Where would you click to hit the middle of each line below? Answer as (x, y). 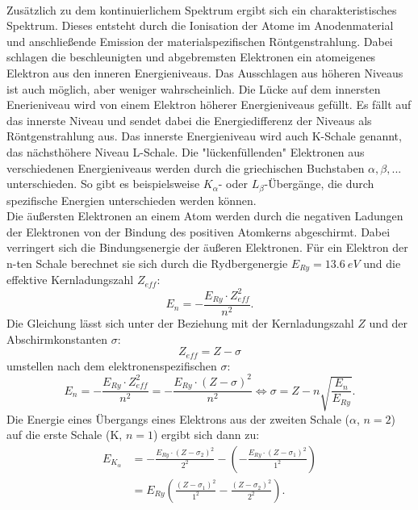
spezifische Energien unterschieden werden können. (132, 200)
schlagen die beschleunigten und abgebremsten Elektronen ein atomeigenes (191, 57)
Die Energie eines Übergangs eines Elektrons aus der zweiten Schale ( (178, 418)
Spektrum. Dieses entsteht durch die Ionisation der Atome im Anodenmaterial (200, 25)
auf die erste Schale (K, (65, 435)
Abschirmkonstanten (57, 339)
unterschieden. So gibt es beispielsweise (103, 184)
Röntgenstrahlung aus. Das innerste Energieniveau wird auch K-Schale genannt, (204, 136)
